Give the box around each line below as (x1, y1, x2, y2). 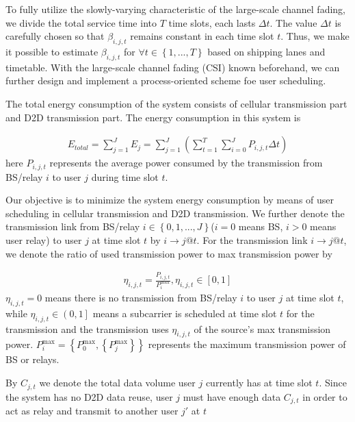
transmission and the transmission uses (5, 321, 169, 336)
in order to (302, 389, 347, 404)
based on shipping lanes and (207, 44, 326, 58)
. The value (269, 15, 317, 29)
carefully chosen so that (5, 29, 105, 43)
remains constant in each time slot (130, 29, 274, 43)
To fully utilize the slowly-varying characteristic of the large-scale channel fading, (5, 2, 345, 16)
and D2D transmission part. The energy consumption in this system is (5, 110, 301, 124)
